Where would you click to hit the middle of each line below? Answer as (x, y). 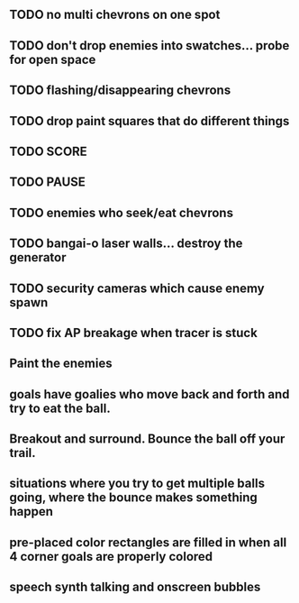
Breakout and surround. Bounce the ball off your (147, 439)
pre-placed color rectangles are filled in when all (148, 542)
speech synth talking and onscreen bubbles (135, 587)
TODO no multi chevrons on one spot (115, 15)
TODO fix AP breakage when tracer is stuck (134, 333)
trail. (23, 453)
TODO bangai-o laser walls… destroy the (126, 244)
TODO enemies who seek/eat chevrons (122, 212)
